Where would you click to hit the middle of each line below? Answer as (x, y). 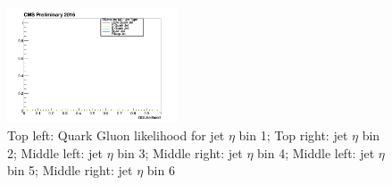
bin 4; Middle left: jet (316, 152)
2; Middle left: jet (55, 152)
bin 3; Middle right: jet (180, 152)
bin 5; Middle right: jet (70, 170)
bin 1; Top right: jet (293, 135)
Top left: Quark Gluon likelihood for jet (116, 135)
